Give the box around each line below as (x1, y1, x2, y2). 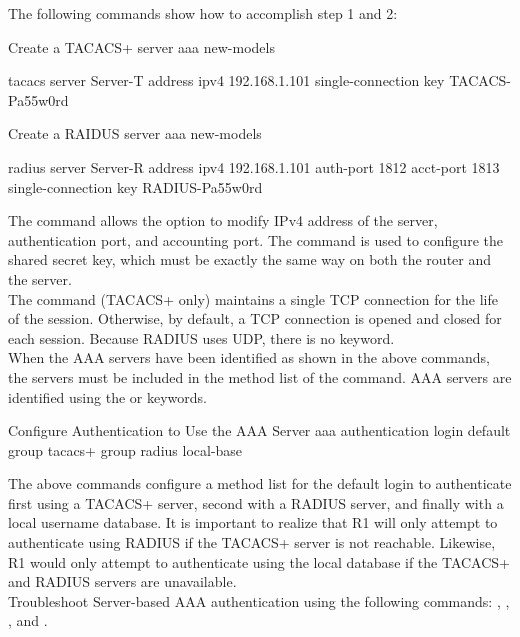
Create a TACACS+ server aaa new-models (8, 36, 275, 57)
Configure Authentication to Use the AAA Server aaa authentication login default (8, 420, 511, 441)
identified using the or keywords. (8, 386, 207, 407)
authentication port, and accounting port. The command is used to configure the (8, 229, 503, 250)
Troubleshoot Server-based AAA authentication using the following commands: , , (8, 590, 510, 611)
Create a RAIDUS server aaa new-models (8, 123, 262, 144)
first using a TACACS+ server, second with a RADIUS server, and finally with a (8, 492, 504, 513)
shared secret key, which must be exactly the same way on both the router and (8, 249, 492, 270)
